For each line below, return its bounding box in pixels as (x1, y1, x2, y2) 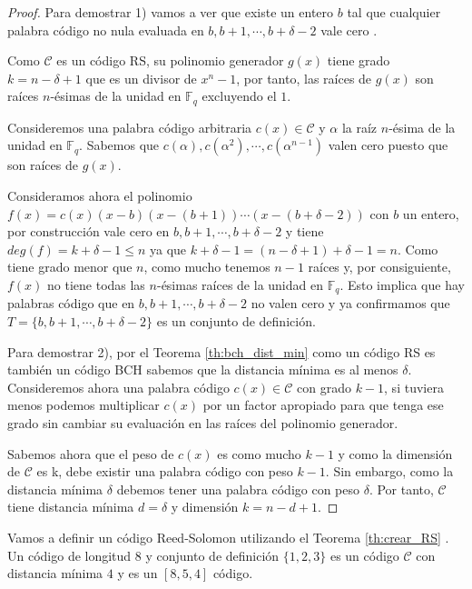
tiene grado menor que (7, 257, 133, 276)
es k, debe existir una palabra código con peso (36, 462, 293, 481)
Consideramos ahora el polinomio (7, 186, 192, 205)
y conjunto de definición (145, 545, 280, 564)
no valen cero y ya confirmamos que (251, 294, 450, 313)
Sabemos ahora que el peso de (7, 444, 174, 463)
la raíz (341, 117, 378, 136)
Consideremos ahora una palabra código (7, 377, 230, 396)
